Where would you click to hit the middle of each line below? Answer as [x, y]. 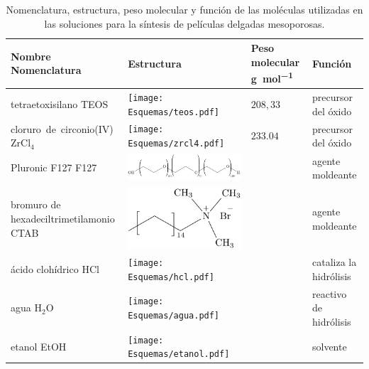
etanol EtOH [39, 346]
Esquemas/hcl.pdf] [171, 277]
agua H [26, 307]
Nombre [31, 56]
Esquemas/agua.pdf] [174, 316]
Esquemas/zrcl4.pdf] [176, 144]
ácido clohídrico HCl [55, 268]
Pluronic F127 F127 [54, 167]
